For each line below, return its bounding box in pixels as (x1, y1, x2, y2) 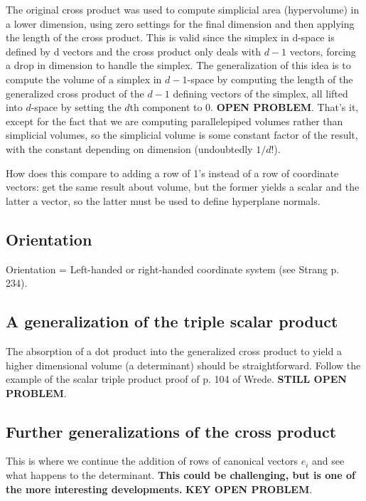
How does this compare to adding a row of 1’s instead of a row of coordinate (6, 165, 339, 180)
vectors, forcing (289, 43, 356, 58)
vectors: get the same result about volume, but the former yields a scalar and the (6, 179, 360, 194)
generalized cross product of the (6, 85, 144, 100)
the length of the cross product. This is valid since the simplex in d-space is (6, 30, 335, 45)
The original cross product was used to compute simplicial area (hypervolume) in (6, 2, 360, 16)
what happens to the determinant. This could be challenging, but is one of (6, 468, 355, 482)
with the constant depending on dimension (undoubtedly (6, 141, 253, 156)
